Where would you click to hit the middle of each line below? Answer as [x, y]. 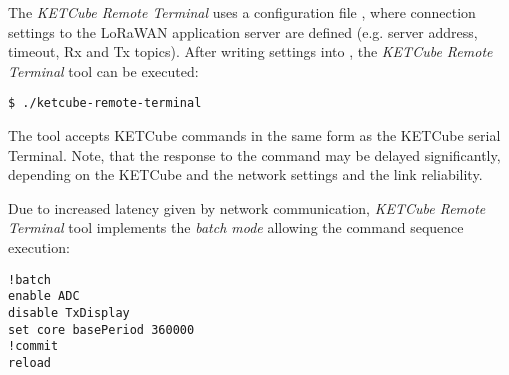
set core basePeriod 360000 [101, 329]
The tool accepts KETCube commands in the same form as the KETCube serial [254, 135]
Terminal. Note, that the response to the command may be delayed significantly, [254, 154]
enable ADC [44, 296]
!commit [33, 346]
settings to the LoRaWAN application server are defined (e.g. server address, [243, 31]
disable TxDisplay [69, 312]
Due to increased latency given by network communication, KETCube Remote [247, 207]
